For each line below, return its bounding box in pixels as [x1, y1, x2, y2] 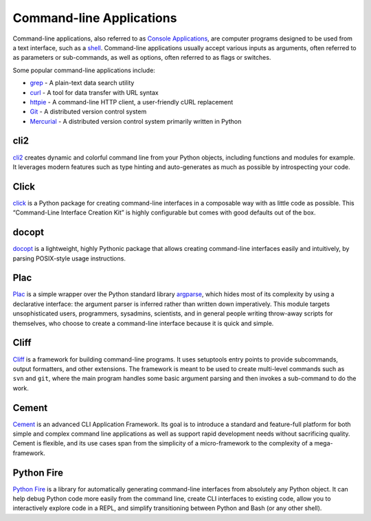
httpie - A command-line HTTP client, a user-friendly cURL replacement [30, 98, 234, 106]
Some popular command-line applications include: [12, 66, 156, 74]
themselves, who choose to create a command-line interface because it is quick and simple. [12, 319, 274, 327]
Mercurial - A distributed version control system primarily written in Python [30, 117, 242, 125]
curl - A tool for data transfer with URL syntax [30, 88, 159, 96]
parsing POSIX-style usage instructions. [12, 254, 126, 263]
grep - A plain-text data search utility [30, 79, 135, 87]
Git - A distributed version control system [30, 107, 147, 116]
